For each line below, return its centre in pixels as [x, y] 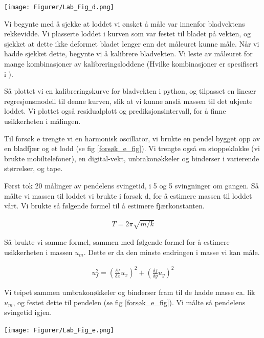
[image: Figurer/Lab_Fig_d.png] [59, 7]
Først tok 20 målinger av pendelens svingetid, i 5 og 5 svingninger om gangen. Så [131, 185]
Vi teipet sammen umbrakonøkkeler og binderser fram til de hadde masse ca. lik [130, 292]
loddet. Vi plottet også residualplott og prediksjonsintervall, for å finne [115, 111]
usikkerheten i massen [38, 252]
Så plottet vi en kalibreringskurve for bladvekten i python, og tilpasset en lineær [130, 91]
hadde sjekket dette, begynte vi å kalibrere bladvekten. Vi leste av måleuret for [128, 54]
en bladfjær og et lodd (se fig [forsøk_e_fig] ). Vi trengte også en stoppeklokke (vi [132, 148]
